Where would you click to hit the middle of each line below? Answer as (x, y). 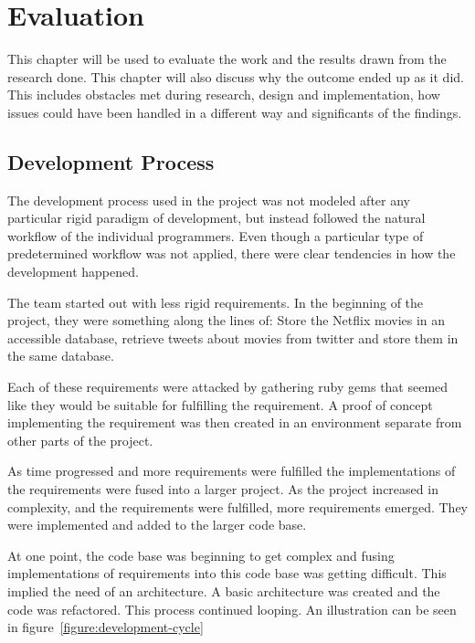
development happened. (73, 272)
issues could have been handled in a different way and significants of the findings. (235, 112)
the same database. (61, 356)
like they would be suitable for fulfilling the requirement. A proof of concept (220, 404)
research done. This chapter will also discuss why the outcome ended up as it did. (236, 76)
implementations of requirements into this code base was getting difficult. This (227, 573)
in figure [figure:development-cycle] (106, 627)
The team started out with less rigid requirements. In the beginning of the (216, 302)
